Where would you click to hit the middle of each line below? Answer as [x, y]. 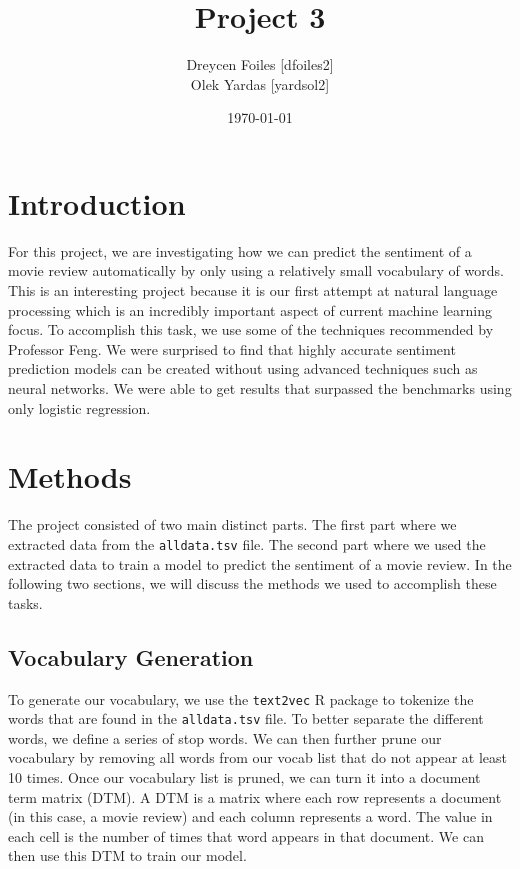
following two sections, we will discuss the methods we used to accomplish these [252, 583]
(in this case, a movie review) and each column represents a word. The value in [250, 816]
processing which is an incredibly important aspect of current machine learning [250, 309]
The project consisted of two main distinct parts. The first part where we [232, 524]
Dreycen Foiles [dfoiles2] [260, 64]
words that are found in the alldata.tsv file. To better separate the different [246, 718]
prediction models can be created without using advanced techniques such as [243, 368]
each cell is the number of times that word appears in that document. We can [246, 835]
